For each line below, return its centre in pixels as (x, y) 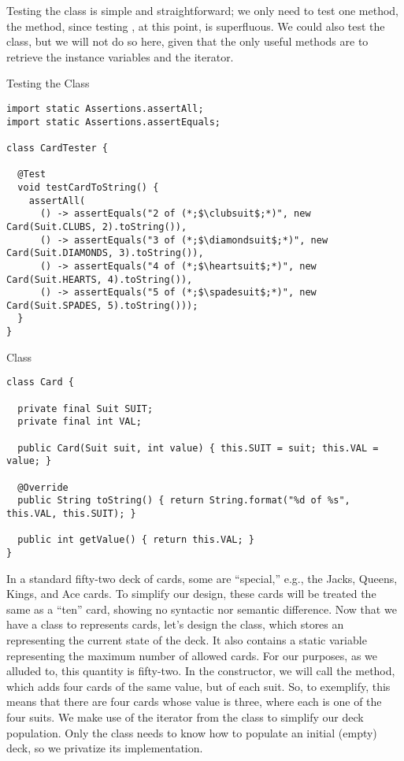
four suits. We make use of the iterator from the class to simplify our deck (185, 716)
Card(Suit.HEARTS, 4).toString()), (100, 279)
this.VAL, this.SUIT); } (71, 513)
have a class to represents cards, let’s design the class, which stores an (175, 624)
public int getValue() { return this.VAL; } (136, 540)
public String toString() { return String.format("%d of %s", (184, 501)
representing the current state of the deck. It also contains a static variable (187, 639)
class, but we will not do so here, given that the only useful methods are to (187, 41)
